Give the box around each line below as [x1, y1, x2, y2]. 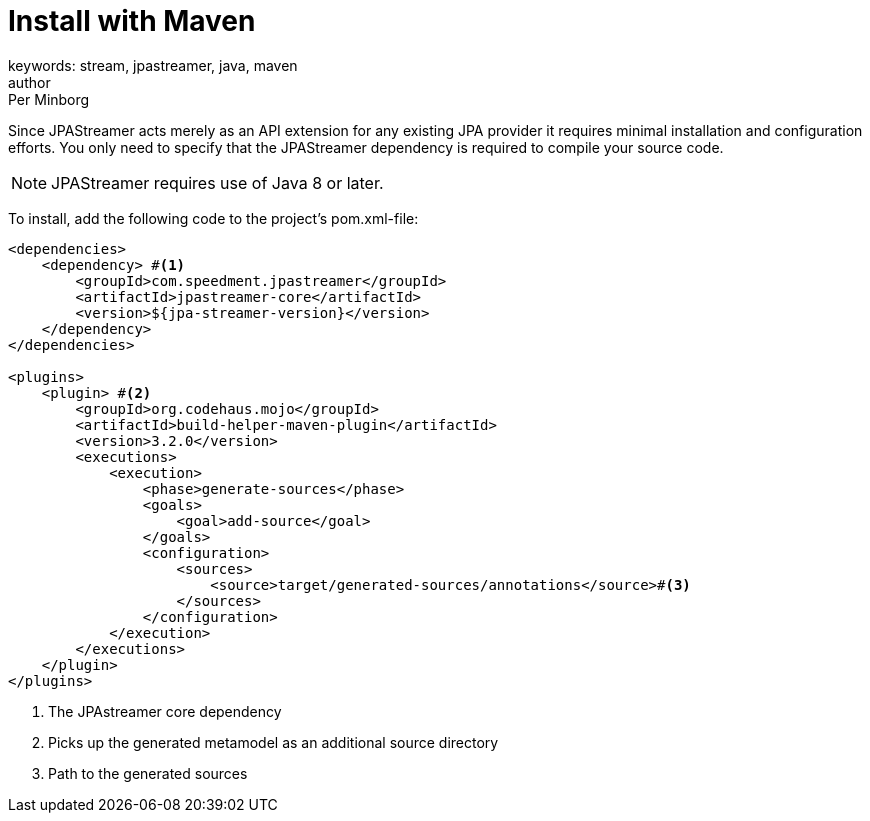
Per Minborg [8, 90, 90, 108]
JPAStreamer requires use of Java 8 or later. [51, 172, 384, 193]
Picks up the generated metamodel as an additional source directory [48, 733, 499, 751]
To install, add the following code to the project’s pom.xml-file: [8, 209, 419, 227]
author [8, 73, 51, 91]
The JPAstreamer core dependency [48, 702, 282, 720]
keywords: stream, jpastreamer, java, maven [8, 56, 298, 74]
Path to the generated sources [48, 764, 248, 782]
